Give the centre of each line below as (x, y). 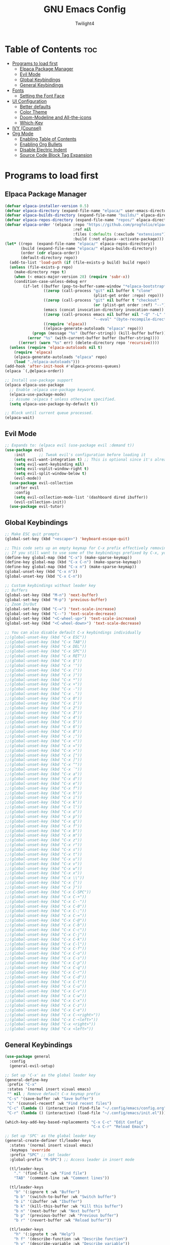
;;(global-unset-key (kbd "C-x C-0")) (46, 906)
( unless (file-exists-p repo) (41, 268)
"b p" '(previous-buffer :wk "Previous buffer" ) (66, 1216)
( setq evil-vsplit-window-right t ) (52, 469)
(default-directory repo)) (49, 258)
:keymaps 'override (30, 1150)
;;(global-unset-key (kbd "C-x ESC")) (46, 637)
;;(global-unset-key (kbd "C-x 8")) (43, 732)
